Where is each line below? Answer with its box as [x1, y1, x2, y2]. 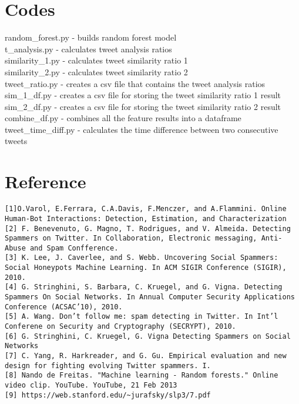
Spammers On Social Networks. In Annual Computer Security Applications [5, 293, 295, 302]
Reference [5, 169, 86, 193]
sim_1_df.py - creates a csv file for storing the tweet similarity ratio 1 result [5, 89, 281, 101]
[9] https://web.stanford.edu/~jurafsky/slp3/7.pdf [5, 390, 211, 399]
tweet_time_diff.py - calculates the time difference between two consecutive [5, 123, 278, 135]
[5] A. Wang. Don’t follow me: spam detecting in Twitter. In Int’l [5, 312, 278, 321]
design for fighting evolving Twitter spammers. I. [5, 361, 211, 370]
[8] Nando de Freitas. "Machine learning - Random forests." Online [5, 371, 278, 380]
